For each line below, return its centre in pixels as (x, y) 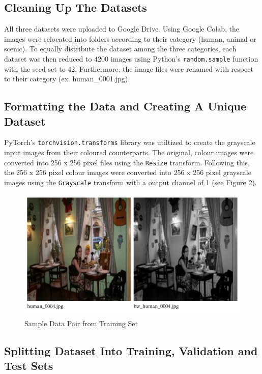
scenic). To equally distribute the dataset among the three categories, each (120, 49)
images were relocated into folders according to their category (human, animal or (130, 38)
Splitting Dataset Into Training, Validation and (131, 350)
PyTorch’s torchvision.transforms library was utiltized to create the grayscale (130, 142)
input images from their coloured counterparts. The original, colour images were (129, 152)
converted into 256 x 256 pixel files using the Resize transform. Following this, (127, 162)
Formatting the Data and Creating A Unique (125, 106)
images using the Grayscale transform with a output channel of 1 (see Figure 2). (130, 182)
